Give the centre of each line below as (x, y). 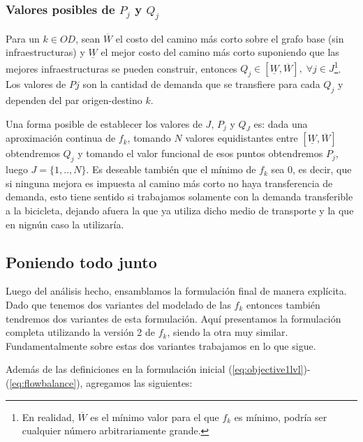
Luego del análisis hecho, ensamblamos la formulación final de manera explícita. (176, 291)
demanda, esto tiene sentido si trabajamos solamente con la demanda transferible (179, 197)
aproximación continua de (61, 138)
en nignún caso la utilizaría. (65, 224)
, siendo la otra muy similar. (228, 332)
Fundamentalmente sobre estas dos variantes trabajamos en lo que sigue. (161, 345)
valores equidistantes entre (242, 138)
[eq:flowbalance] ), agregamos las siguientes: (101, 382)
